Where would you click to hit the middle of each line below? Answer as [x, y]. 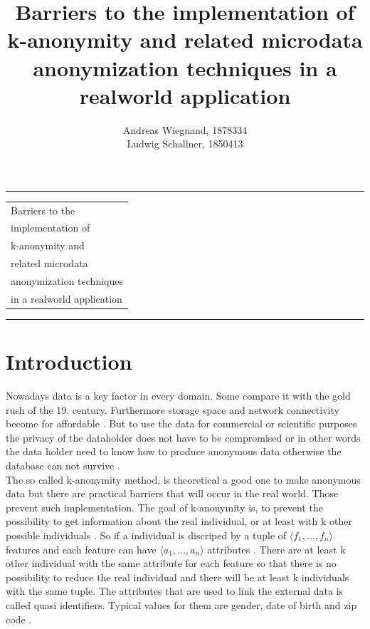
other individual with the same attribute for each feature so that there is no [171, 563]
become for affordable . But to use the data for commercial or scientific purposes [181, 423]
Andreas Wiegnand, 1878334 [185, 129]
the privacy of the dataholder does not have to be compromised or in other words [183, 437]
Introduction [69, 362]
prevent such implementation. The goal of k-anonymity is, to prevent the [164, 507]
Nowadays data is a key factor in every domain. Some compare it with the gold [178, 396]
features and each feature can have [81, 549]
